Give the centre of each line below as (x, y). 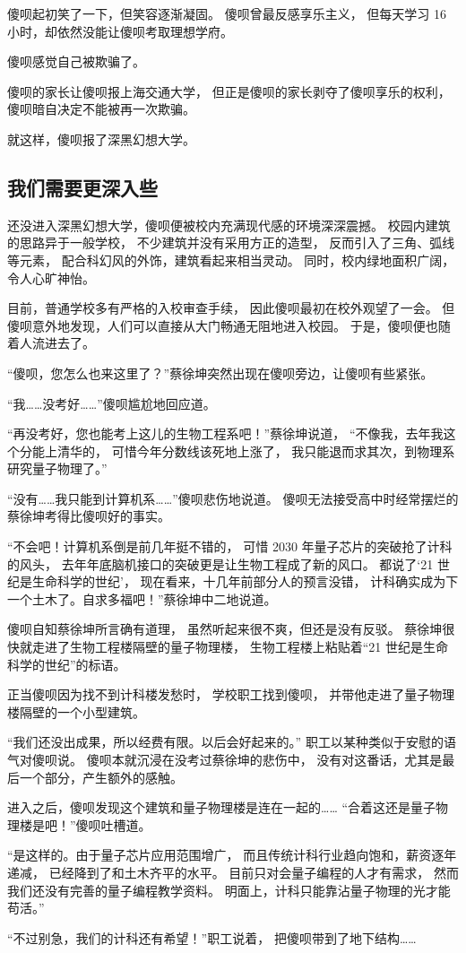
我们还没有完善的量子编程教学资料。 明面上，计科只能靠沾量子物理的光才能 (229, 890)
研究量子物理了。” (57, 468)
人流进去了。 (57, 343)
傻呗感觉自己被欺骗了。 (76, 61)
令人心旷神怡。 (51, 277)
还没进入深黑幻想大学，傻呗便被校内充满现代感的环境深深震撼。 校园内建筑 (229, 225)
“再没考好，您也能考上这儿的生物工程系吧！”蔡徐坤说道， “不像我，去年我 (225, 433)
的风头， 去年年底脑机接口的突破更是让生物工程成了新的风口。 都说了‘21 (220, 563)
